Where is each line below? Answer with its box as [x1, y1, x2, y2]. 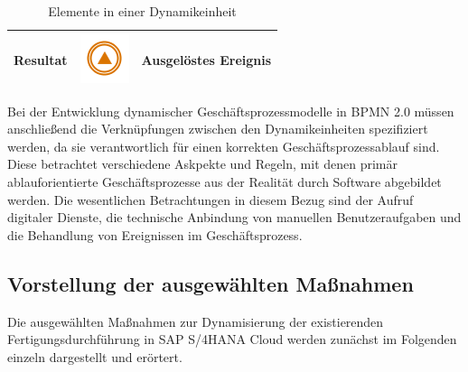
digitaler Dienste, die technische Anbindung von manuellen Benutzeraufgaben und [7, 208, 462, 227]
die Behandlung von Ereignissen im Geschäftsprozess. [7, 225, 303, 244]
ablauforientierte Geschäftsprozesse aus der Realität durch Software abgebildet [7, 172, 442, 191]
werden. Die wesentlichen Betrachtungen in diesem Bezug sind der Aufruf [7, 190, 414, 209]
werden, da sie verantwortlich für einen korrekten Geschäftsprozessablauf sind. [7, 136, 440, 155]
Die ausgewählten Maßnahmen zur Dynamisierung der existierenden [7, 312, 384, 330]
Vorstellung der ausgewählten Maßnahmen [7, 269, 414, 297]
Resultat [14, 51, 68, 70]
